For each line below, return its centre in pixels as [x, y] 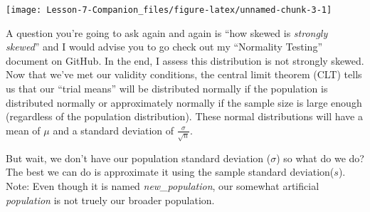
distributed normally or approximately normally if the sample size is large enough [184, 102]
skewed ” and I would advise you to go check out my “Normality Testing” [164, 47]
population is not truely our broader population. [110, 200]
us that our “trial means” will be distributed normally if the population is [167, 89]
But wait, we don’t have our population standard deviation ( [138, 158]
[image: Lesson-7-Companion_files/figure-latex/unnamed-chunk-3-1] [169, 10]
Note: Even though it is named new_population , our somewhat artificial [163, 185]
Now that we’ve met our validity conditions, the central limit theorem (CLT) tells [184, 74]
